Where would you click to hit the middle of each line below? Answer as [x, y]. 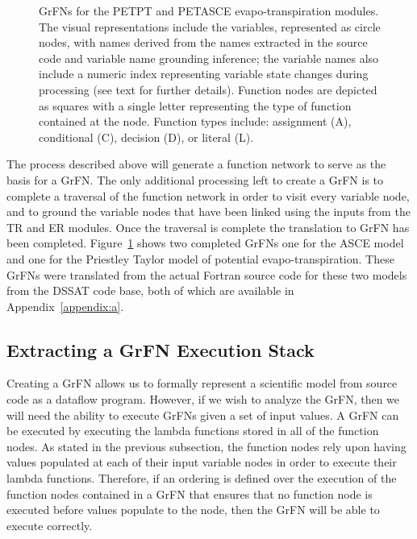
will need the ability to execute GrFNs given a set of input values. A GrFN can [203, 415]
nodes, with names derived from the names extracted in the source [203, 42]
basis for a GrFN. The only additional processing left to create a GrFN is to [195, 179]
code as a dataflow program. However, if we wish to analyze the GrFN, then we [203, 399]
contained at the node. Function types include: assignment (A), [195, 121]
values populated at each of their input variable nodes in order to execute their [202, 462]
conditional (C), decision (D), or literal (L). [146, 137]
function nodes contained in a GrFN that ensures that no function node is [190, 493]
